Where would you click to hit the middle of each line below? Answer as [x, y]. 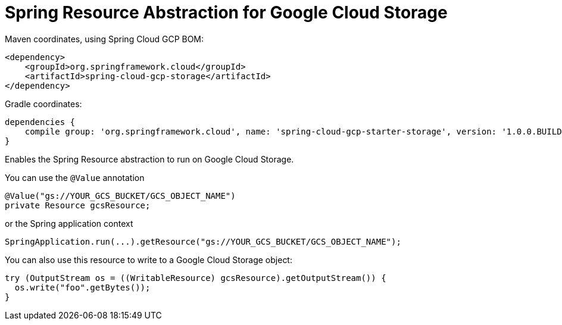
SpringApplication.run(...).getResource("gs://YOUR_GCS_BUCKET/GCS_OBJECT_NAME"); [203, 241]
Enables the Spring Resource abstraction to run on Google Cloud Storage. [149, 159]
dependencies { [40, 122]
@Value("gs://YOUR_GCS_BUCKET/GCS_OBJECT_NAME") [120, 196]
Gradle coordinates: [43, 104]
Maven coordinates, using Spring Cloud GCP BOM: [104, 39]
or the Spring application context [69, 223]
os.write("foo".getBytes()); [82, 287]
